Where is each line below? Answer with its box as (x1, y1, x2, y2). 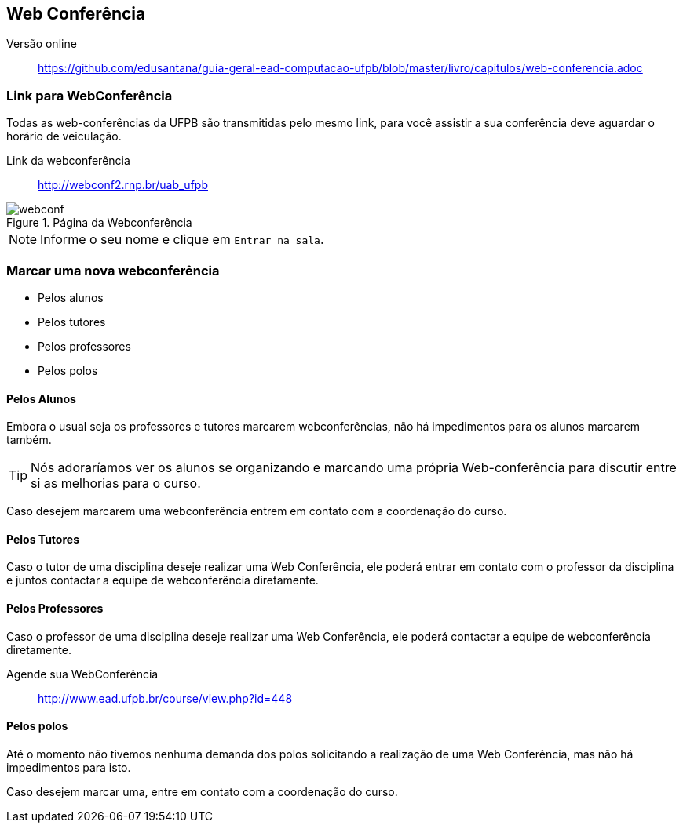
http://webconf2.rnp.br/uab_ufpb (38, 178, 208, 192)
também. (6, 433, 52, 447)
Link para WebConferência (6, 87, 173, 104)
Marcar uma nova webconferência (6, 262, 220, 278)
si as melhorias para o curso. (31, 475, 201, 492)
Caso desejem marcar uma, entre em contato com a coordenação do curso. (6, 784, 398, 798)
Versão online (6, 37, 77, 51)
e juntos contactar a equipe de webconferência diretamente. (6, 573, 319, 587)
